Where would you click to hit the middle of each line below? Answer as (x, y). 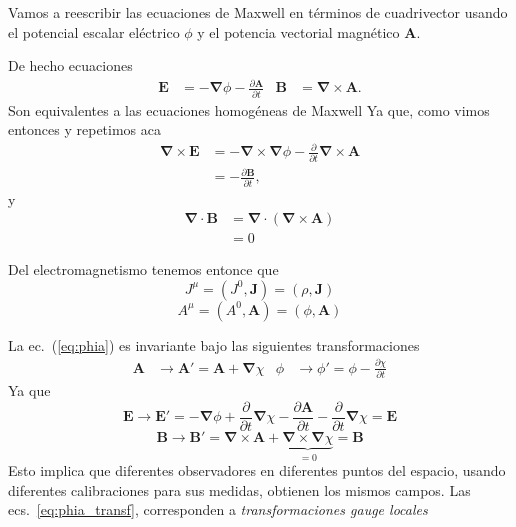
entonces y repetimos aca (84, 129)
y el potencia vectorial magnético (298, 31)
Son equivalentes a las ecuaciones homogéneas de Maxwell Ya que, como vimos (249, 109)
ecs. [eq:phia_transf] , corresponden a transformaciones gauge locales (218, 509)
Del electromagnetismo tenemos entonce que (143, 269)
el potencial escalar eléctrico (94, 31)
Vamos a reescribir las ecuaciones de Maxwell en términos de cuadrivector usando (258, 12)
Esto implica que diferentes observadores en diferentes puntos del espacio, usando (257, 470)
